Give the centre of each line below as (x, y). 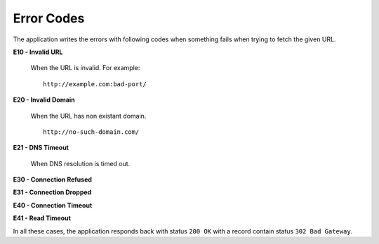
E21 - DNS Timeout (41, 148)
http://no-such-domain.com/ (91, 132)
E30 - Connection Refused (53, 179)
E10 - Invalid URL (38, 52)
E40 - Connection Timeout (53, 205)
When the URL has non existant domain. (88, 116)
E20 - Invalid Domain (44, 100)
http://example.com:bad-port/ (95, 84)
